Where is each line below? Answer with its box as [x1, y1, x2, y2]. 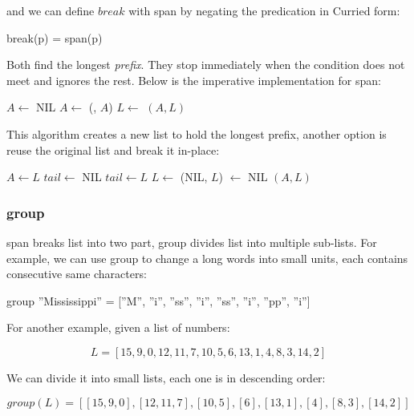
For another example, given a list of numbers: [6, 319, 230, 336]
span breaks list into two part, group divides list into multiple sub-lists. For [6, 233, 377, 250]
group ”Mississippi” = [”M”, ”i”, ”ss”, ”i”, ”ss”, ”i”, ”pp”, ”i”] [6, 292, 310, 309]
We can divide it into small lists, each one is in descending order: [6, 369, 326, 386]
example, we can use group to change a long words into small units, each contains [6, 249, 408, 266]
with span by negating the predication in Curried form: [128, 2, 400, 18]
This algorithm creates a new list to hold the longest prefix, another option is [6, 125, 387, 142]
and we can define [6, 2, 95, 18]
